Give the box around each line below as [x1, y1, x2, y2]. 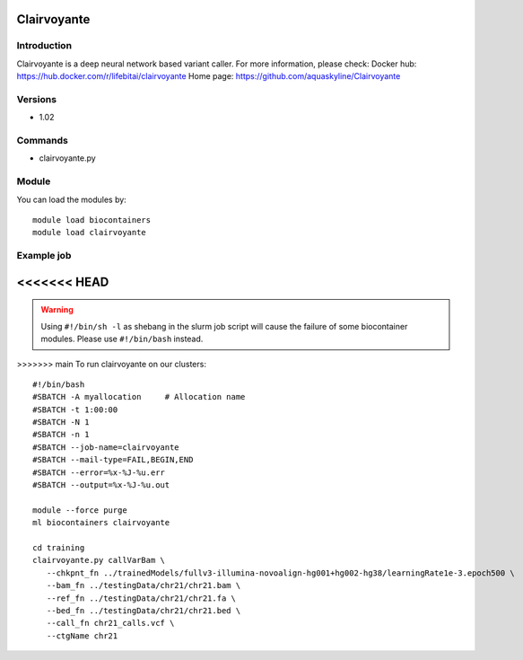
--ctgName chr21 [46, 630, 118, 641]
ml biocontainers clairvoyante [32, 517, 170, 528]
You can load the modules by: [16, 194, 127, 205]
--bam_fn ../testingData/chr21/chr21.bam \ [46, 580, 241, 591]
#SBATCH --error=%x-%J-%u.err [32, 467, 166, 478]
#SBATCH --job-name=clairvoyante [32, 442, 179, 453]
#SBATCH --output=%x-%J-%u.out [32, 480, 170, 490]
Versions [16, 92, 57, 105]
